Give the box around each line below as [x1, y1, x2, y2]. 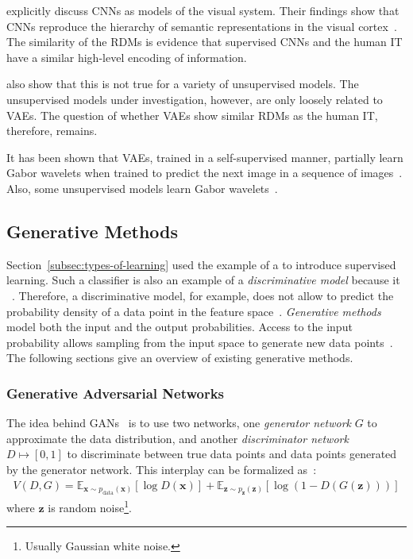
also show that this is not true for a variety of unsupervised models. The [6, 75, 359, 92]
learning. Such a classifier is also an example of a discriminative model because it [6, 272, 400, 288]
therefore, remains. [6, 122, 98, 139]
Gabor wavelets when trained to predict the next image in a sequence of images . [6, 164, 403, 181]
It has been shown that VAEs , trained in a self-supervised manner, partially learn [6, 148, 403, 165]
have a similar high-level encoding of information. [6, 48, 247, 65]
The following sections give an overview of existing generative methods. [6, 349, 353, 366]
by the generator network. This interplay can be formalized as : [6, 461, 317, 477]
